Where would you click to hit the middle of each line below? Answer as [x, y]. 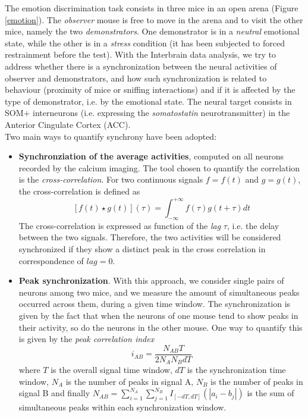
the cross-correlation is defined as [79, 191]
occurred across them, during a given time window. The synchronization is [155, 304]
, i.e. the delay [253, 225]
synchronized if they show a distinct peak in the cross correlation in [142, 248]
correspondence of [51, 260]
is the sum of [271, 393]
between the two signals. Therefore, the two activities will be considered [150, 237]
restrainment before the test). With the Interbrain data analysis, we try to [140, 54]
